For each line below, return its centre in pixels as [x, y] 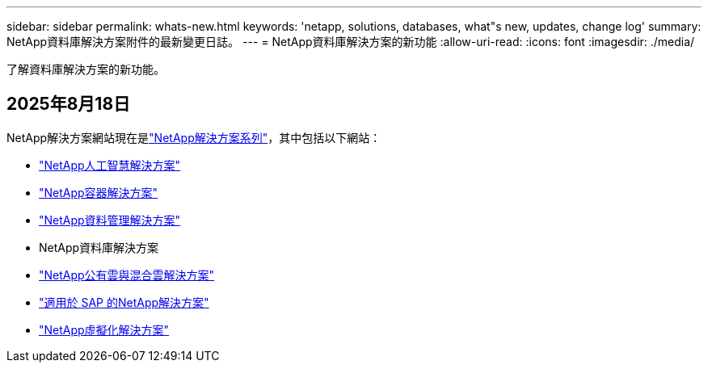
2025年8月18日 [69, 104]
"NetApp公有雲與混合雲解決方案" [127, 275]
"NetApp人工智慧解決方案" [110, 165]
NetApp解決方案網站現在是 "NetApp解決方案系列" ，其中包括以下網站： [194, 137]
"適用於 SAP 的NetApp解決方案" [124, 302]
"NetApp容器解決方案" [99, 192]
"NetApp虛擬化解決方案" [104, 329]
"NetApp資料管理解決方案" [110, 220]
